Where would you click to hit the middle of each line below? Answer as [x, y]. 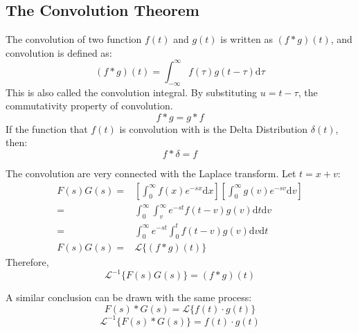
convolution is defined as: [59, 52]
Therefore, [27, 262]
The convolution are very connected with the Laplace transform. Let [151, 173]
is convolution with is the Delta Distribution [214, 128]
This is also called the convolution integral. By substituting [132, 92]
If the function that [47, 128]
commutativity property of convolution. [89, 106]
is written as [247, 39]
